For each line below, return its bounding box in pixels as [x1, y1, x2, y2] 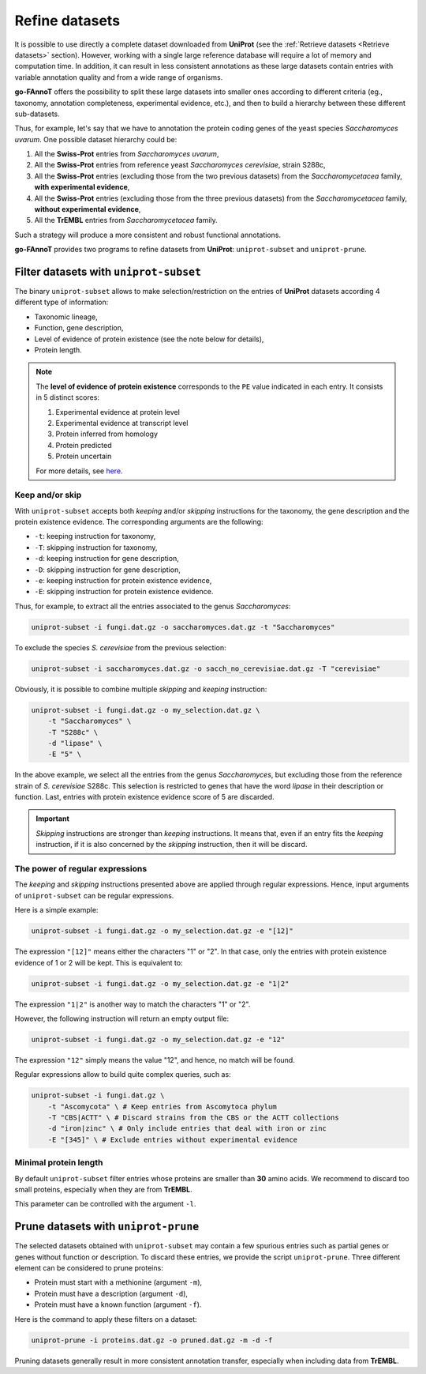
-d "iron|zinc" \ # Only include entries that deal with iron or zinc [47, 1124, 327, 1133]
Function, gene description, [34, 323, 124, 333]
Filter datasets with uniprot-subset [14, 265, 201, 278]
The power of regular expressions [14, 864, 148, 875]
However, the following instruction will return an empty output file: [14, 1014, 230, 1023]
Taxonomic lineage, [34, 312, 98, 322]
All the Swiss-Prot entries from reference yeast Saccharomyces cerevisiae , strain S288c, [34, 160, 327, 170]
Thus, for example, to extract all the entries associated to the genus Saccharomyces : [14, 601, 291, 611]
